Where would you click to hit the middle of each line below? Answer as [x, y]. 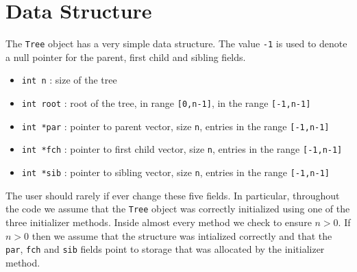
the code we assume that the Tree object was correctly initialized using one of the [178, 209]
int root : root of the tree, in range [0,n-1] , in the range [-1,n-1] [166, 103]
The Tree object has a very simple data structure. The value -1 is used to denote [176, 44]
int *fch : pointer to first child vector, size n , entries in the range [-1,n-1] [182, 149]
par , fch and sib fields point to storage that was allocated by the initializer [165, 249]
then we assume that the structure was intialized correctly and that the [182, 235]
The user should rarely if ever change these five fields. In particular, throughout [173, 195]
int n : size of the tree [69, 80]
